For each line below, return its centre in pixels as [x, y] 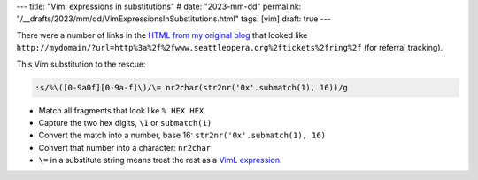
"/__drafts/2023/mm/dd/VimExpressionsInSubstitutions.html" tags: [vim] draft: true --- [174, 19]
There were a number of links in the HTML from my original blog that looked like [162, 35]
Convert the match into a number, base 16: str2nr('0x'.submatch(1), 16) [182, 135]
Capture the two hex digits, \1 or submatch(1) [125, 122]
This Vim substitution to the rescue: [81, 64]
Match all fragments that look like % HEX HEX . [123, 110]
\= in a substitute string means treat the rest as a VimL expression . [160, 160]
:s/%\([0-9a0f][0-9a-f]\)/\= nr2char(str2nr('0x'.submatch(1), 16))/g [192, 87]
